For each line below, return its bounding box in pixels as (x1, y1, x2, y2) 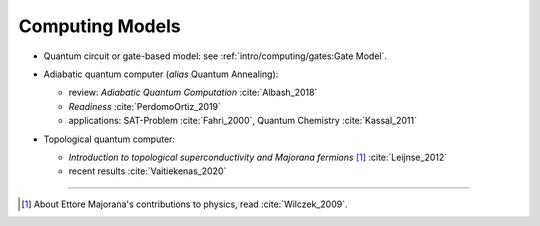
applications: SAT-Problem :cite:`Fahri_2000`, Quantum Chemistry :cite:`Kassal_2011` (68, 115, 418, 127)
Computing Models (18, 15, 181, 37)
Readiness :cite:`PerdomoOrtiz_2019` (68, 100, 222, 112)
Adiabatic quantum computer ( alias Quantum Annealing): (43, 68, 279, 80)
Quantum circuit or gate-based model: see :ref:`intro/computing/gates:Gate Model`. (43, 50, 388, 62)
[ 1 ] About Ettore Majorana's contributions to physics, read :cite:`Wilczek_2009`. (21, 198, 348, 210)
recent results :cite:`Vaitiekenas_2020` (68, 165, 227, 177)
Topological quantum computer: (43, 133, 175, 145)
